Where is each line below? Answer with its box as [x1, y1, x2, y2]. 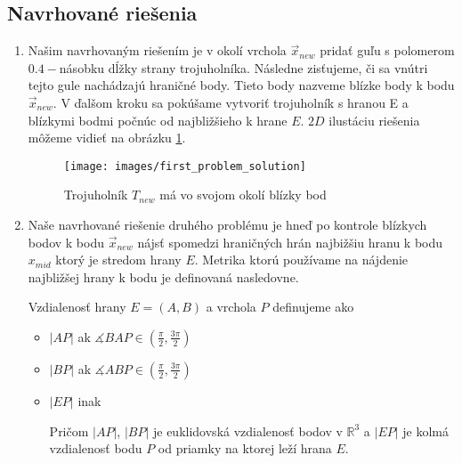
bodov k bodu [28, 232, 105, 251]
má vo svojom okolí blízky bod [159, 185, 327, 204]
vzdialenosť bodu [49, 439, 142, 458]
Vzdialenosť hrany [28, 297, 126, 316]
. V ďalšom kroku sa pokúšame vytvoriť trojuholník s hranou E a [53, 93, 409, 111]
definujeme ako [272, 297, 354, 316]
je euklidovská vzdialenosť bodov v [152, 421, 343, 440]
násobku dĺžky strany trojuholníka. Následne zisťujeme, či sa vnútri [59, 58, 428, 77]
